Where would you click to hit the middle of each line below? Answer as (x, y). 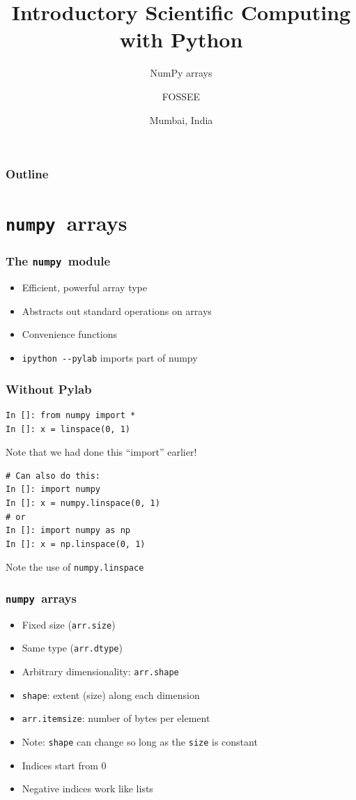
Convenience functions (69, 334)
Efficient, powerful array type (85, 287)
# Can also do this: (53, 476)
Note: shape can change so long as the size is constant (140, 742)
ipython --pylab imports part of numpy (110, 358)
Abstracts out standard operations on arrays (117, 310)
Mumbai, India (181, 120)
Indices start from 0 (64, 765)
